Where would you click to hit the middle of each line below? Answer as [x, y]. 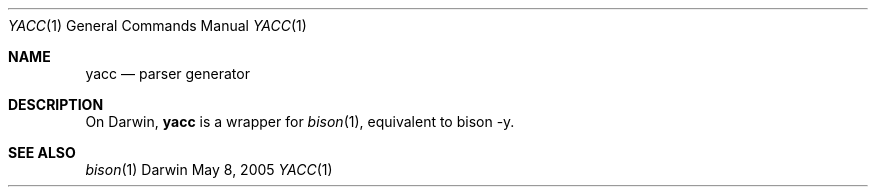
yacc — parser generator [167, 73]
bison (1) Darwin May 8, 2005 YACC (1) [209, 169]
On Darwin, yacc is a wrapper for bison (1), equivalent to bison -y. [300, 121]
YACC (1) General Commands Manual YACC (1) [157, 25]
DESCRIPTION [56, 104]
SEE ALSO [42, 152]
